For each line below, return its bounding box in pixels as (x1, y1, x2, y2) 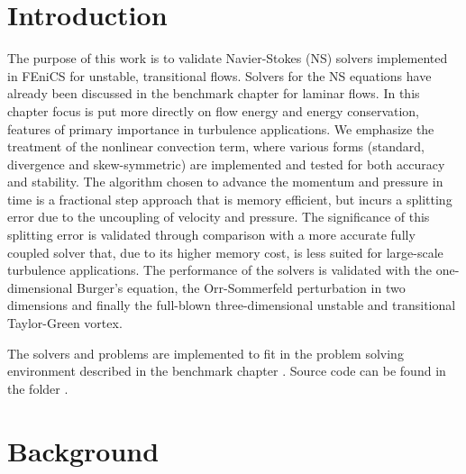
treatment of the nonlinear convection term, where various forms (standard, (7, 137, 425, 156)
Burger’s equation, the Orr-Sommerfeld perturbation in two (77, 278, 406, 296)
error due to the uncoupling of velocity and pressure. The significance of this (7, 207, 430, 226)
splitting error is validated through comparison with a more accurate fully (7, 225, 416, 244)
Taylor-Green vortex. (7, 314, 123, 333)
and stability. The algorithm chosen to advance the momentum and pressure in (7, 172, 443, 191)
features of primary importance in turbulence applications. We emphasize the (7, 119, 434, 138)
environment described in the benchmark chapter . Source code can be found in (7, 361, 446, 380)
